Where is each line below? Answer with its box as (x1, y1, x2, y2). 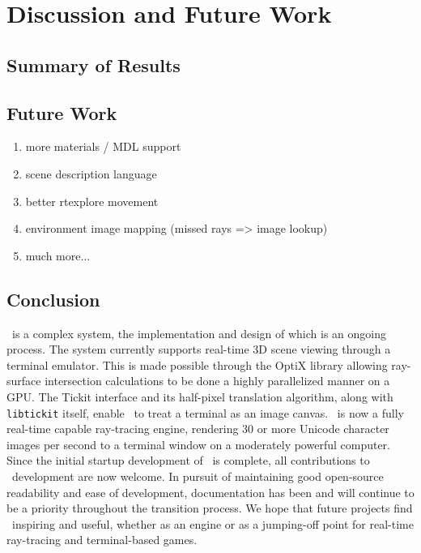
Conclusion (6, 286, 100, 311)
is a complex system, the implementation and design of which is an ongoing (11, 324, 386, 341)
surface (6, 372, 41, 389)
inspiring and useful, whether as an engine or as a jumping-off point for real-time (11, 515, 414, 532)
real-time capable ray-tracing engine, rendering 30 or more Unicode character (6, 420, 389, 437)
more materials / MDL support (25, 138, 181, 155)
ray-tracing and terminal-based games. (6, 531, 198, 548)
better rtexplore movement (25, 192, 159, 209)
